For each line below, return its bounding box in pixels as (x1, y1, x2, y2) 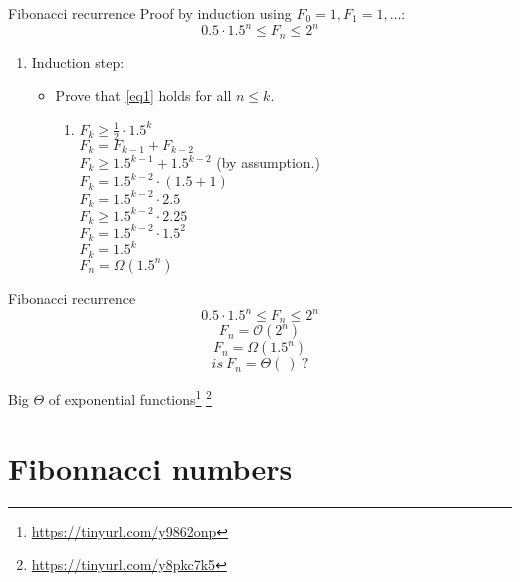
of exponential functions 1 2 (48, 386, 212, 410)
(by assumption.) (216, 152, 320, 173)
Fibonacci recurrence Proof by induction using (8, 3, 292, 23)
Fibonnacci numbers (8, 447, 293, 488)
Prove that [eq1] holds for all (55, 85, 232, 106)
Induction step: (31, 51, 125, 72)
